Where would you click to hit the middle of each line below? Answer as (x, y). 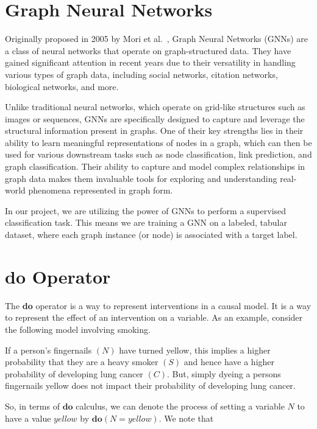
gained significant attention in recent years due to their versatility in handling (150, 62)
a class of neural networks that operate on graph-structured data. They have (148, 50)
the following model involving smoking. (78, 329)
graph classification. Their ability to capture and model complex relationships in (155, 166)
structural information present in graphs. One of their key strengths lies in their (154, 131)
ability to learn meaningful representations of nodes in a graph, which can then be (158, 142)
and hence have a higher (229, 362)
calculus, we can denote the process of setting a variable (180, 406)
